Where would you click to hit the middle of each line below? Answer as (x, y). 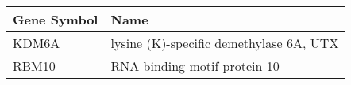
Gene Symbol (56, 19)
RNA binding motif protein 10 (195, 66)
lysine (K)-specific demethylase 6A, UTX (225, 43)
